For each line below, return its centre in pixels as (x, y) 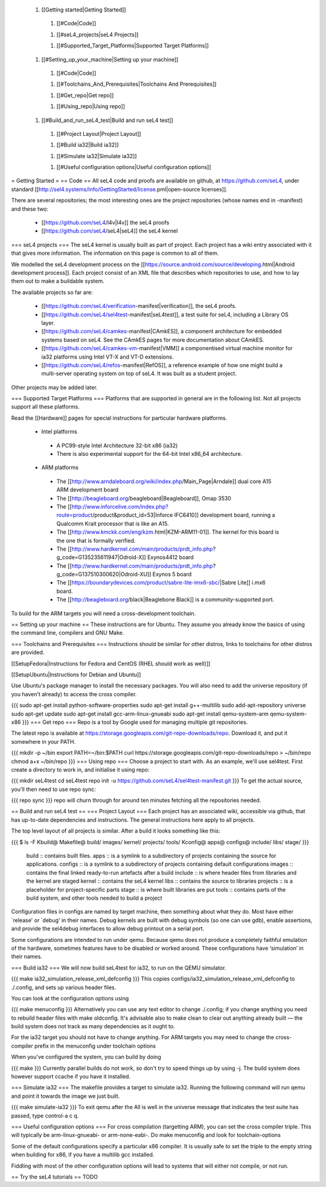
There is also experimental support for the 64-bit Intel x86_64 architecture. (149, 454)
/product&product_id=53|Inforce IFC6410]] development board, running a (184, 515)
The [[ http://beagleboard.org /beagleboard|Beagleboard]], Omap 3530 (144, 498)
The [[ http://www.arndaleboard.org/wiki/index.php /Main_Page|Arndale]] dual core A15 (164, 481)
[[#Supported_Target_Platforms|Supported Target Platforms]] (133, 46)
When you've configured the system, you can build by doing (86, 1057)
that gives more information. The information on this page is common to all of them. (115, 253)
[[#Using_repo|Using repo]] (91, 106)
